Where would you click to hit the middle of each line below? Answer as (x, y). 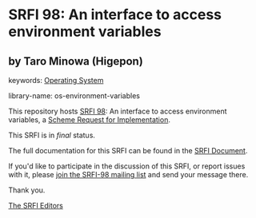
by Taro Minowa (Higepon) (76, 61)
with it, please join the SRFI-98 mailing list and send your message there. (128, 174)
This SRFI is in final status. (52, 135)
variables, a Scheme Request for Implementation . (89, 120)
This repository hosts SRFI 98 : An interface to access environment (118, 111)
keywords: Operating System (56, 80)
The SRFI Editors (36, 206)
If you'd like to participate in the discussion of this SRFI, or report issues (127, 166)
